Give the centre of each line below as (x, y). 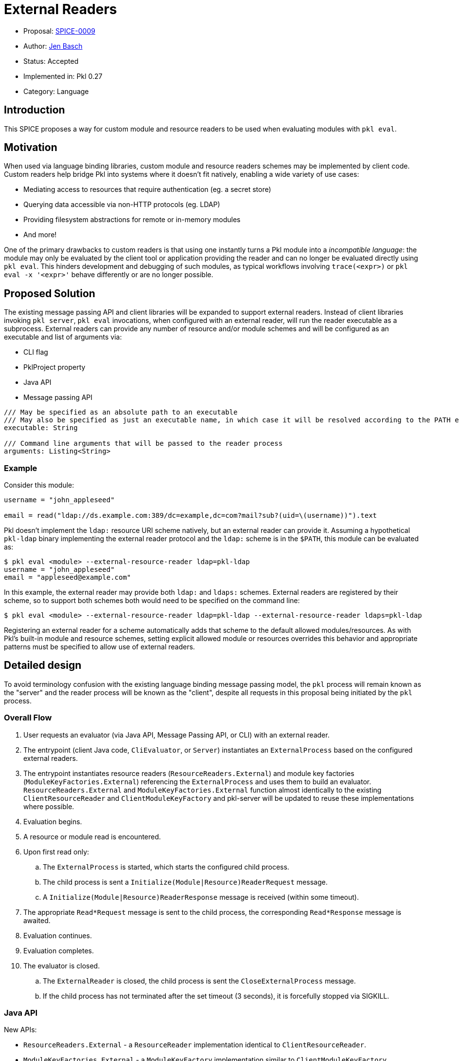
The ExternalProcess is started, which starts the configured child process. (166, 867)
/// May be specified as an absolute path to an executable (121, 412)
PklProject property (54, 367)
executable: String (41, 428)
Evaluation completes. (59, 950)
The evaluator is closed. (62, 966)
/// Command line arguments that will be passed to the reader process (143, 444)
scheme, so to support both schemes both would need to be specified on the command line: (152, 601)
